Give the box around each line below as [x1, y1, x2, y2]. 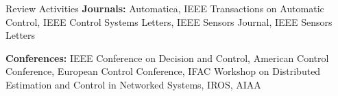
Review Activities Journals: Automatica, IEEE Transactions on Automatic [5, 1, 324, 15]
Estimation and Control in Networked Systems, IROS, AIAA [5, 77, 261, 91]
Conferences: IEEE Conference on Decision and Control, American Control [5, 50, 329, 65]
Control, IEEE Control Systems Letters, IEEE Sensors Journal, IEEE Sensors [5, 14, 333, 29]
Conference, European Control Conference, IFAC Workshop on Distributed [5, 64, 321, 78]
